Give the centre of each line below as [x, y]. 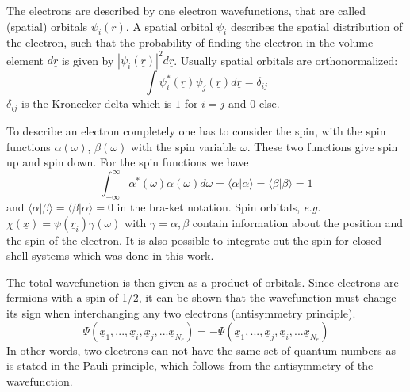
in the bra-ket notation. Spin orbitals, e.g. [219, 207]
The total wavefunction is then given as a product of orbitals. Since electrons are [203, 282]
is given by [88, 60]
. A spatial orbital [169, 26]
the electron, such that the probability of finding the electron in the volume [190, 42]
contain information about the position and [298, 222]
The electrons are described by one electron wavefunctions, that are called [186, 10]
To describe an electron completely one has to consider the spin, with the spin [196, 130]
